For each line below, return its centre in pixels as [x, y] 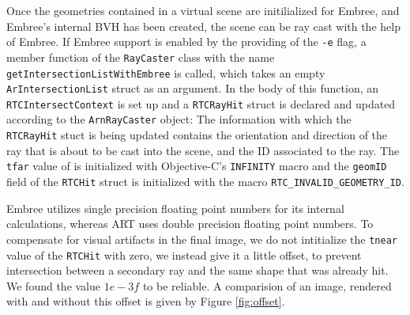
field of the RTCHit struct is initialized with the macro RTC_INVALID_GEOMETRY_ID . [205, 182]
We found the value [54, 285]
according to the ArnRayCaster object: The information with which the [179, 119]
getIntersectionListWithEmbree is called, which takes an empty [166, 72]
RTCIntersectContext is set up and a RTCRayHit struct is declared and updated [201, 103]
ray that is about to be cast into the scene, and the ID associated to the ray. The [203, 150]
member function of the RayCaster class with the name [141, 57]
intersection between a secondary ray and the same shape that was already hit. [197, 270]
